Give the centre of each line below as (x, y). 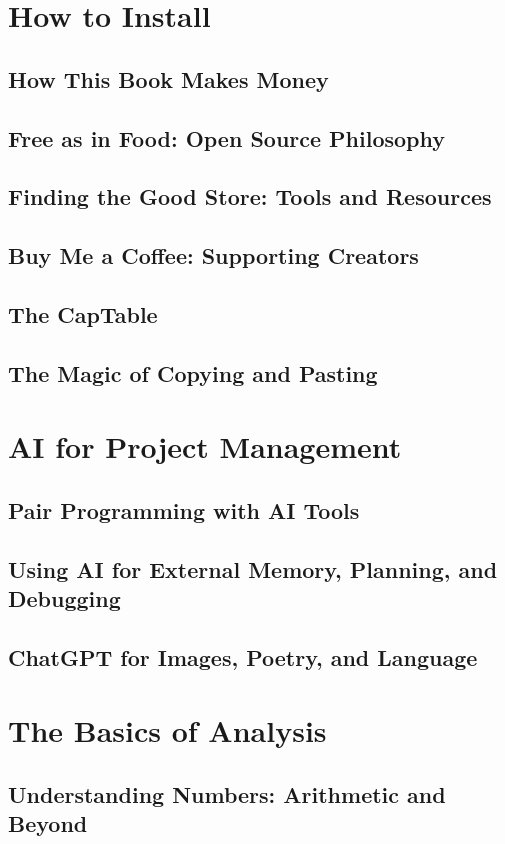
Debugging (64, 598)
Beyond (48, 823)
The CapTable (83, 313)
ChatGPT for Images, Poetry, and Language (243, 656)
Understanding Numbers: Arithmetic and (227, 793)
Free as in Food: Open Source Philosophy (227, 137)
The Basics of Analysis (167, 730)
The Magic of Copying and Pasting (193, 372)
